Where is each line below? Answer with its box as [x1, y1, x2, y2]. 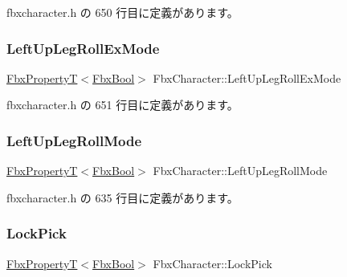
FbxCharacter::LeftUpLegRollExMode [153, 69, 341, 86]
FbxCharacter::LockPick [153, 255, 272, 271]
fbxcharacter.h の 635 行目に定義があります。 [6, 189, 239, 206]
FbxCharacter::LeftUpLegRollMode [153, 162, 328, 179]
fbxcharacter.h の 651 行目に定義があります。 [6, 96, 239, 113]
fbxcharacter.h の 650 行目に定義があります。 [6, 4, 239, 20]
